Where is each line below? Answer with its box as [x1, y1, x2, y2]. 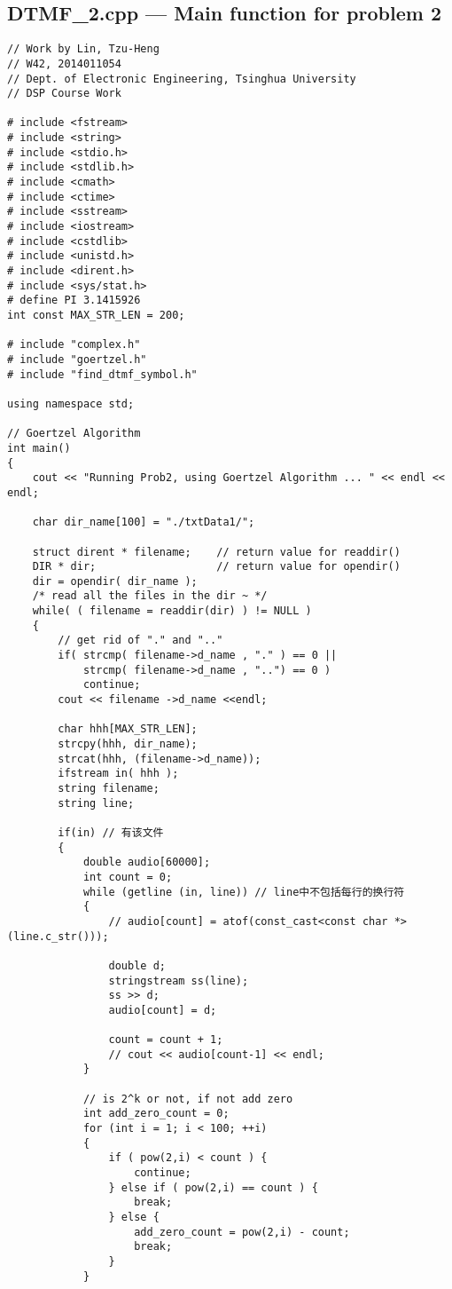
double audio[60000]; [82, 856, 211, 869]
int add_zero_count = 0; [82, 1107, 230, 1120]
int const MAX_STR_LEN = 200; [7, 309, 185, 322]
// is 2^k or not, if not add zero [82, 1092, 293, 1105]
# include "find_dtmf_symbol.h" [7, 368, 198, 381]
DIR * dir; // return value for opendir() [32, 560, 401, 573]
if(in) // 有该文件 [58, 826, 164, 839]
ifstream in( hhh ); [58, 767, 179, 780]
